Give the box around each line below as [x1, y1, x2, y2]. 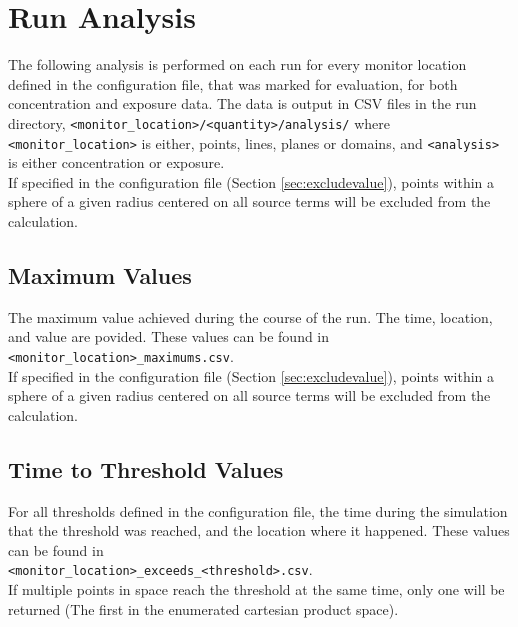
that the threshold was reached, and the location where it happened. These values [8, 520, 510, 541]
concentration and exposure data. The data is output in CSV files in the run [8, 93, 477, 114]
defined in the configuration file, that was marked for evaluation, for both [8, 73, 458, 94]
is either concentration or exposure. [8, 152, 225, 173]
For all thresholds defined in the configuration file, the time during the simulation [8, 500, 508, 521]
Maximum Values [8, 259, 192, 290]
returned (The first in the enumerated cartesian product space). [8, 598, 399, 619]
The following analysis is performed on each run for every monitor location [8, 54, 467, 75]
